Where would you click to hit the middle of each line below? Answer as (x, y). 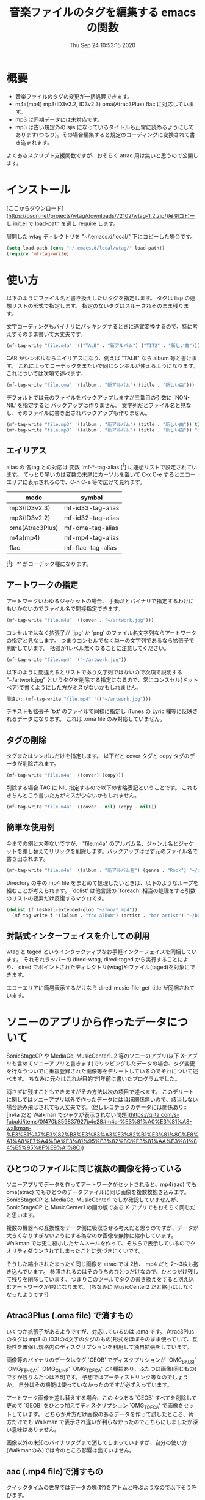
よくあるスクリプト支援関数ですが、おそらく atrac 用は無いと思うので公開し (103, 155)
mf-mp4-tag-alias (92, 538)
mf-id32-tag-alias (92, 518)
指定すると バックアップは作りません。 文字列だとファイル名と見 (104, 405)
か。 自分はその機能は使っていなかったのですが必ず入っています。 (89, 1385)
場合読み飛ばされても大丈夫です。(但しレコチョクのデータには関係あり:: (97, 1107)
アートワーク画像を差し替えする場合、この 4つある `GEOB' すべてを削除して (102, 1398)
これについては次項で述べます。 (46, 373)
